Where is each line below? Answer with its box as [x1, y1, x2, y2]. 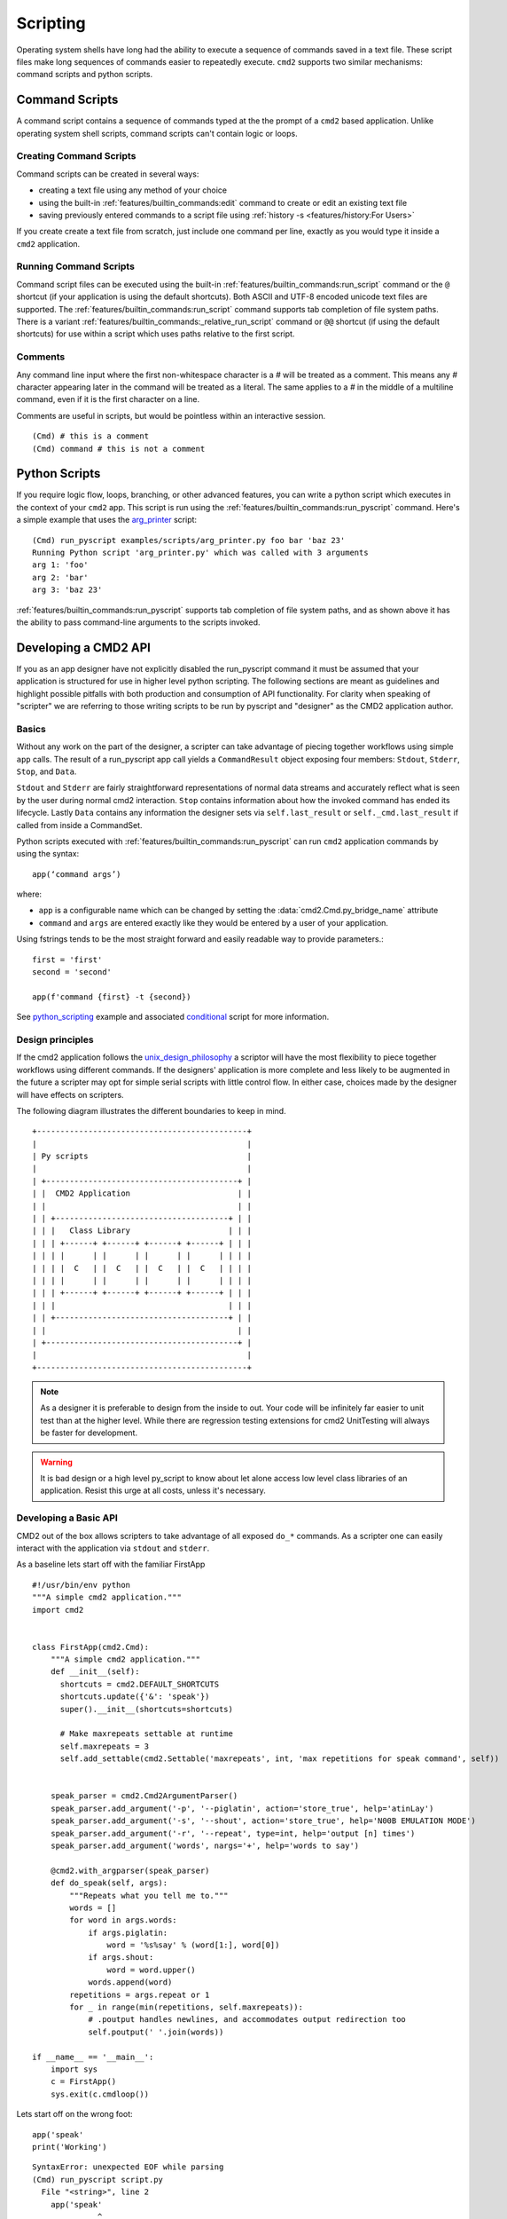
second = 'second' [32, 967, 113, 977]
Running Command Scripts [16, 260, 135, 272]
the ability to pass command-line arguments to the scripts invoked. [16, 617, 261, 628]
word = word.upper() [106, 1964, 197, 1975]
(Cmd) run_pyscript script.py [32, 2175, 164, 2184]
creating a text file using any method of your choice [38, 185, 228, 195]
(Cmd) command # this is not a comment [32, 444, 206, 454]
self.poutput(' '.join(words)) [88, 2026, 224, 2037]
